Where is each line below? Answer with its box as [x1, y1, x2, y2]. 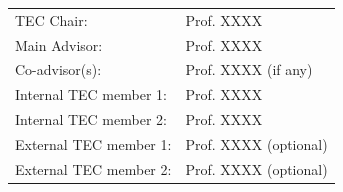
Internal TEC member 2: [15, 109, 167, 130]
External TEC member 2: [15, 158, 172, 179]
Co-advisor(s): [15, 59, 102, 80]
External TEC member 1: [15, 133, 172, 154]
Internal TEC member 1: [15, 84, 167, 105]
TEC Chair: [15, 9, 88, 30]
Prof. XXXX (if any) [185, 59, 313, 80]
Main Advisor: [15, 34, 103, 55]
